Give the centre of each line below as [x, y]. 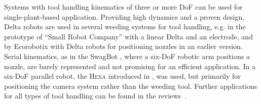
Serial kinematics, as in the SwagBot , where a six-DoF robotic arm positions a [127, 56]
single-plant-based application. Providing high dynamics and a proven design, [124, 16]
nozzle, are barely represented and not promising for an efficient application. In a [130, 66]
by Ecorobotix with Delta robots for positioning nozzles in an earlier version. [123, 46]
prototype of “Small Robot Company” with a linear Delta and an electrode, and [128, 36]
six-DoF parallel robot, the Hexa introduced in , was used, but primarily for [122, 76]
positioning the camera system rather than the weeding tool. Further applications [131, 86]
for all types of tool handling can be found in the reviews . [96, 96]
